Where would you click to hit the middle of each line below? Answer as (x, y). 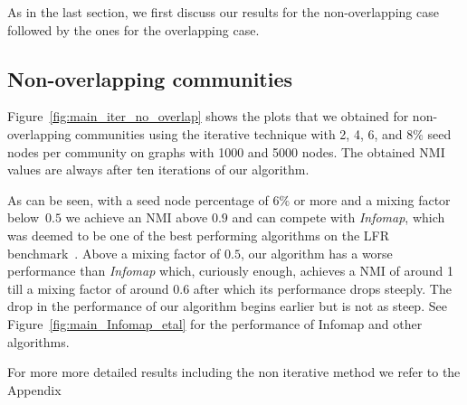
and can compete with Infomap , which (338, 217)
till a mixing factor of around (88, 288)
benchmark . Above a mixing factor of (114, 253)
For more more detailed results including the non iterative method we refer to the (234, 372)
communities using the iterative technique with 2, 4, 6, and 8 (244, 133)
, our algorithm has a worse (316, 253)
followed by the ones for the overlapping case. (133, 29)
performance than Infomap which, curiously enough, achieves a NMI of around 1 (230, 271)
